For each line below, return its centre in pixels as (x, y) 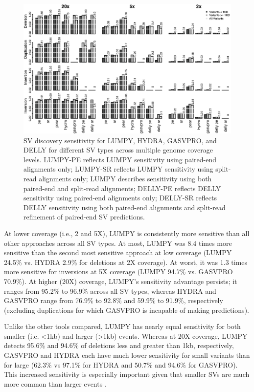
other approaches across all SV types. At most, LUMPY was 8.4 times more (118, 243)
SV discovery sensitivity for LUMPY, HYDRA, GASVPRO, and (120, 140)
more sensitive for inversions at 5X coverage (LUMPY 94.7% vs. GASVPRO (118, 272)
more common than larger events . (55, 383)
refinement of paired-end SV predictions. (84, 217)
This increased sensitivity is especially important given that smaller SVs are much (127, 374)
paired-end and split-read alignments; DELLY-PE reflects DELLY (122, 188)
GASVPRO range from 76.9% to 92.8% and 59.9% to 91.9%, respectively (114, 300)
